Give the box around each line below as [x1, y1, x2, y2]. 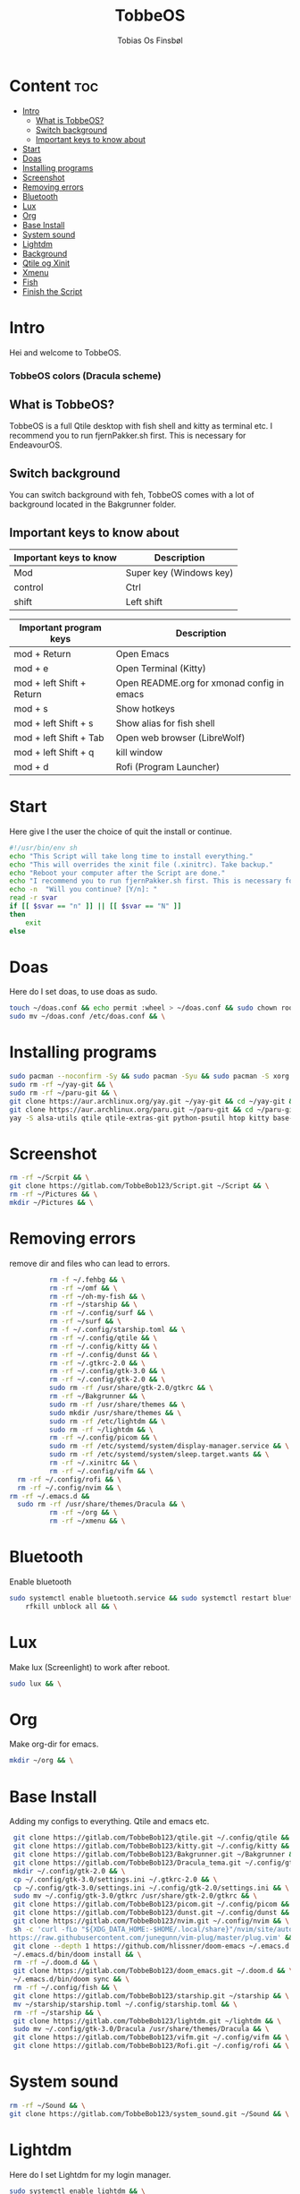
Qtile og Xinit [21, 257, 71, 269]
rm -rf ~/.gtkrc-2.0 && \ [48, 1358, 146, 1368]
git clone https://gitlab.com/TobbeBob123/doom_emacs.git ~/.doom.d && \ [12, 1967, 294, 1976]
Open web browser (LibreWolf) [115, 731, 246, 744]
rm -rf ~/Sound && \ [9, 2101, 87, 2110]
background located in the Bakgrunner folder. [9, 499, 177, 510]
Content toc [9, 75, 99, 96]
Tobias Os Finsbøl [117, 35, 183, 46]
